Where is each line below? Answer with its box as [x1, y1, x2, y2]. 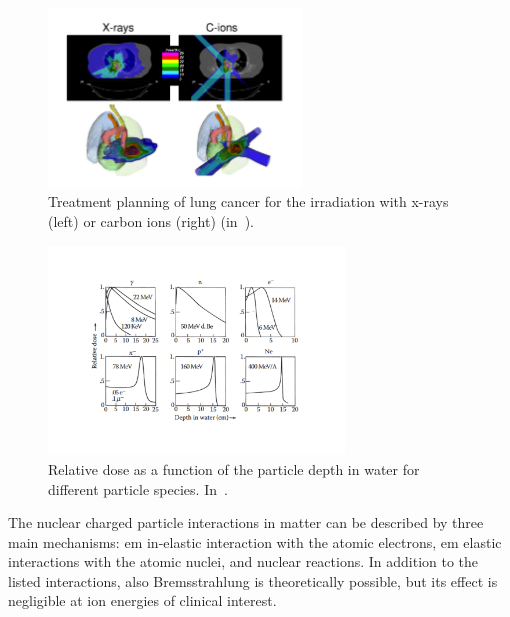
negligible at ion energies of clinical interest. [8, 590, 277, 611]
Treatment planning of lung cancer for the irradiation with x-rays [48, 191, 449, 212]
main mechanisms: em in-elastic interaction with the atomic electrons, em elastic [8, 531, 502, 552]
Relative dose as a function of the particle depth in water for [48, 458, 420, 479]
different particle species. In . [48, 478, 228, 499]
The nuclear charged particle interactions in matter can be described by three [8, 512, 484, 533]
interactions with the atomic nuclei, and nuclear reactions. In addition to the [8, 551, 479, 572]
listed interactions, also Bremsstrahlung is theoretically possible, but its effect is [8, 570, 498, 591]
